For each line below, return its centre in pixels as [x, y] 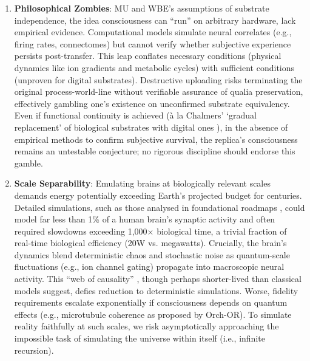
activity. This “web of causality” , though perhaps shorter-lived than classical [158, 279]
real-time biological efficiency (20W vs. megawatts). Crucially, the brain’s [150, 243]
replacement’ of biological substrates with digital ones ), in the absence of [151, 127]
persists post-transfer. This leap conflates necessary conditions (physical [148, 56]
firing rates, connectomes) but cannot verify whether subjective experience [153, 43]
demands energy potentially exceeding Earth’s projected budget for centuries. [158, 195]
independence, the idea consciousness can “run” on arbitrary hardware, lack [155, 20]
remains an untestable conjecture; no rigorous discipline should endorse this [155, 151]
